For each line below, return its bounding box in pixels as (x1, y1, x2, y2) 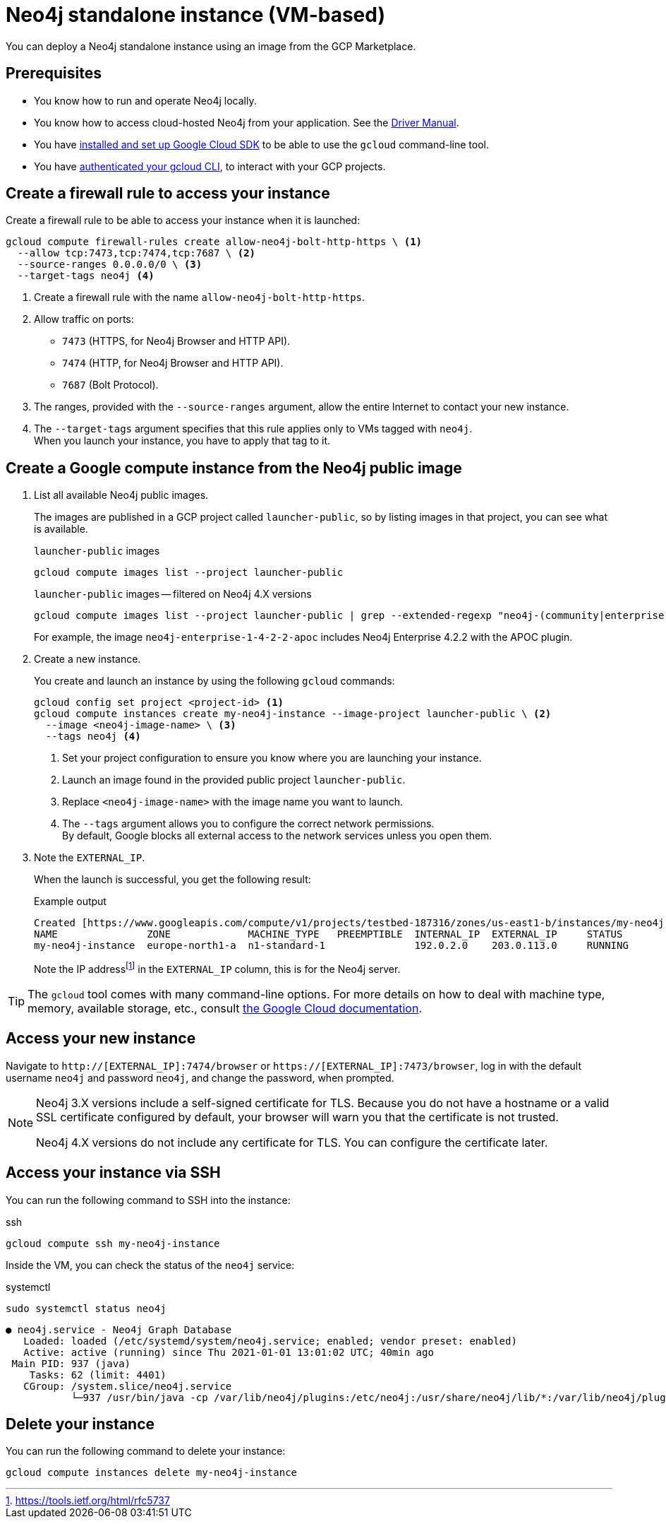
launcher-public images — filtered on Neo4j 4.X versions (34, 588, 312, 601)
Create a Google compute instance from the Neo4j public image (6, 459, 462, 477)
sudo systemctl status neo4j (6, 1302, 166, 1314)
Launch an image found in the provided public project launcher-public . (62, 774, 406, 786)
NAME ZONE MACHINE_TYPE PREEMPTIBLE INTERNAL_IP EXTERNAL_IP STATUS (34, 928, 623, 940)
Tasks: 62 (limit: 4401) (29, 1369, 166, 1381)
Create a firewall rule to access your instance (6, 184, 330, 203)
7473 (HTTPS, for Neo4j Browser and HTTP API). (62, 335, 291, 348)
